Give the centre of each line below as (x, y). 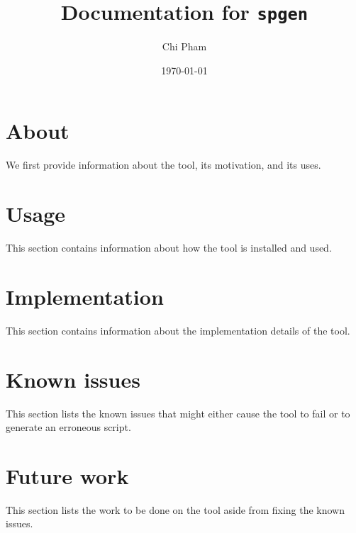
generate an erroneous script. (68, 427)
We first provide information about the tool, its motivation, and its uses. (163, 165)
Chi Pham (184, 46)
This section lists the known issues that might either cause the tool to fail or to (178, 413)
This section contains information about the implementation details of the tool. (178, 330)
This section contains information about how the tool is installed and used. (169, 248)
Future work (67, 475)
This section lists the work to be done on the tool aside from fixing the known (176, 509)
